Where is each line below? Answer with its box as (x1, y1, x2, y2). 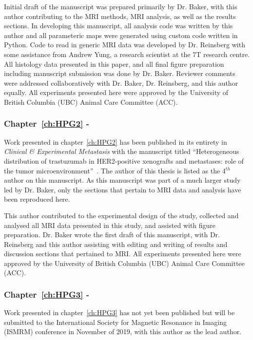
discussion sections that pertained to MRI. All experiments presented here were (4, 248, 241, 259)
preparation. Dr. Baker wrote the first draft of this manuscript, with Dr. (4, 229, 220, 240)
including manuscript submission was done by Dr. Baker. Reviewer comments (4, 68, 235, 78)
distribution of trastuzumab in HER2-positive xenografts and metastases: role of (4, 155, 244, 166)
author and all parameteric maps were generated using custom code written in (4, 30, 238, 40)
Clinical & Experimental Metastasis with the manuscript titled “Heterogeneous (4, 146, 239, 156)
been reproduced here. (4, 194, 70, 204)
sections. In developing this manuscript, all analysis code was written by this (4, 20, 233, 31)
